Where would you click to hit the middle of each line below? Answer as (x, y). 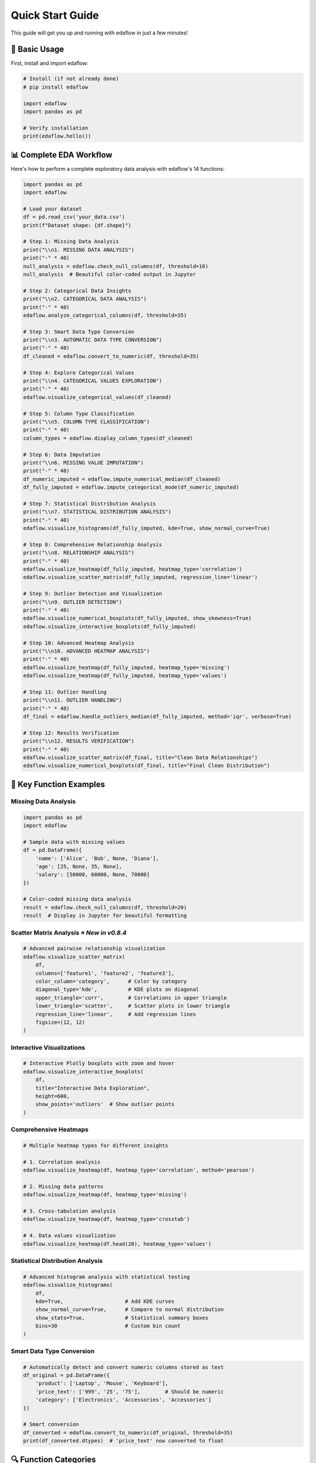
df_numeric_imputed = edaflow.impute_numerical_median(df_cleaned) (122, 479)
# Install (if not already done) (71, 79)
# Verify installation (56, 128)
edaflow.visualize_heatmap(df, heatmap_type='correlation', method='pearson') (139, 1170)
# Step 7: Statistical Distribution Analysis (90, 504)
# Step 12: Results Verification (71, 733)
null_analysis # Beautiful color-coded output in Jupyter (109, 274)
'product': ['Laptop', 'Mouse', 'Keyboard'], (102, 1383)
